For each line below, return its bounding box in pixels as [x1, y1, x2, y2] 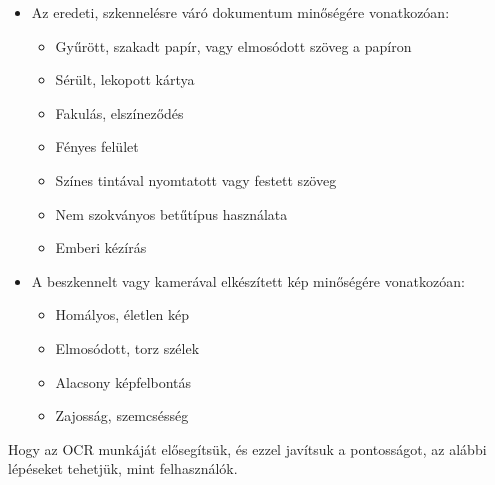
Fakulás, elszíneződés [55, 102, 184, 123]
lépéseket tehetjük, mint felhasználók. [8, 458, 238, 479]
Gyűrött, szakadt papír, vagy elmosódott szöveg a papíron [55, 35, 412, 56]
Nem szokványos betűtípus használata [55, 203, 288, 224]
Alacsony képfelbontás [55, 371, 192, 392]
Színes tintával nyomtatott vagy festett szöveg [55, 169, 337, 190]
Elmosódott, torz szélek [55, 337, 200, 358]
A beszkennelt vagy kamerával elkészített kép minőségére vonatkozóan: [31, 270, 465, 291]
